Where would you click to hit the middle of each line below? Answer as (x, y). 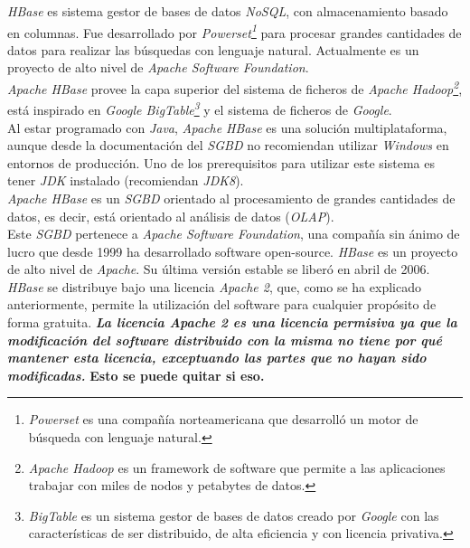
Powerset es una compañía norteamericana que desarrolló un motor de (223, 419)
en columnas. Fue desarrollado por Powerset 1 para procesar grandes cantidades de (235, 31)
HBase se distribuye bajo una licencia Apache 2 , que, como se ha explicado (214, 286)
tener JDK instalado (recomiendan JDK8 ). (126, 180)
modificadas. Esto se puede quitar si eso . (136, 375)
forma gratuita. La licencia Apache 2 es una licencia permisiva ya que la (232, 322)
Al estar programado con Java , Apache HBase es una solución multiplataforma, (227, 127)
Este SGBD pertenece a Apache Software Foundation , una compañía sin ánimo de (234, 234)
